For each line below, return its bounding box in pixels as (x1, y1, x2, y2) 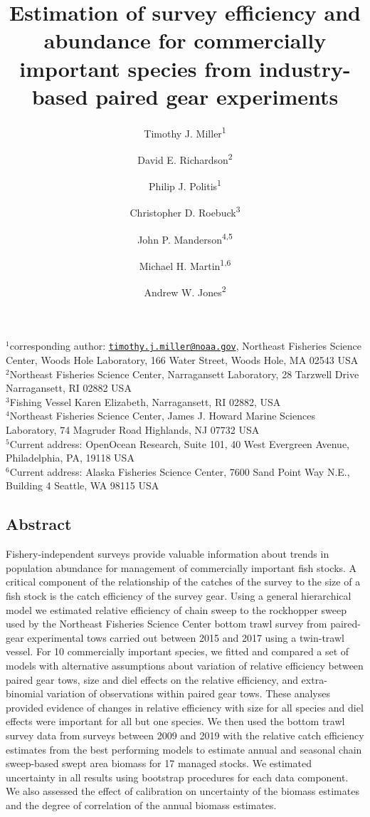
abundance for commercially (43, 26, 327, 55)
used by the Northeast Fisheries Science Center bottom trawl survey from (6, 616, 327, 631)
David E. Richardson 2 (137, 150, 233, 167)
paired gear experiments (95, 81, 339, 110)
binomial (6, 686, 43, 701)
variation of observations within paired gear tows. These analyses (46, 686, 331, 701)
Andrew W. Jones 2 (144, 283, 226, 299)
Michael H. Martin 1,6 (139, 256, 231, 273)
